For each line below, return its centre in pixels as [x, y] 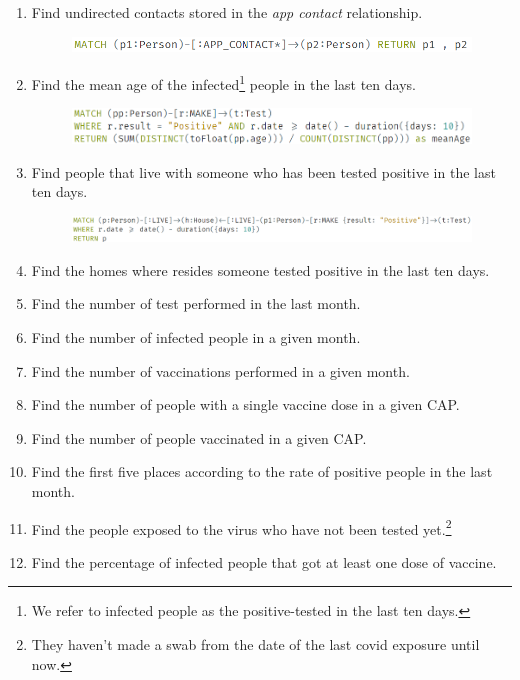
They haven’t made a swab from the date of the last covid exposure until [255, 644]
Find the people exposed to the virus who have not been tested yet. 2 [241, 527]
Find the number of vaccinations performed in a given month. [220, 370]
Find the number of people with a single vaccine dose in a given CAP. [245, 404]
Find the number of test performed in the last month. [196, 303]
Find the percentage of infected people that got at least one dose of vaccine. [264, 561]
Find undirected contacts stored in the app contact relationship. [227, 12]
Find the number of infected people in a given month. [196, 337]
